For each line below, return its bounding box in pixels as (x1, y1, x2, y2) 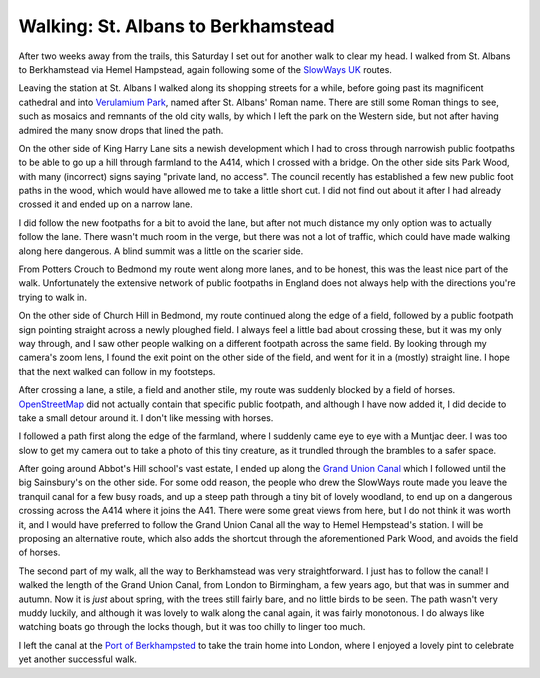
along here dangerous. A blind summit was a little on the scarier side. (18, 245, 304, 257)
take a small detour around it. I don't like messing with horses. (18, 411, 274, 424)
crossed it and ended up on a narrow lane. (18, 198, 194, 210)
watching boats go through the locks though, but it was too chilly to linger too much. (18, 621, 366, 633)
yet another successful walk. (18, 653, 137, 665)
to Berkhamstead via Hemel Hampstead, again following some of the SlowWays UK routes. (18, 63, 392, 75)
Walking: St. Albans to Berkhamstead (18, 15, 335, 37)
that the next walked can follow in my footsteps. (18, 365, 216, 377)
